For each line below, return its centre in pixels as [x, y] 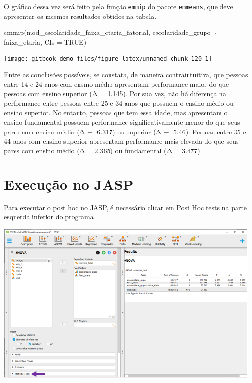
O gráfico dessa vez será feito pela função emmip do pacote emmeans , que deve [118, 6]
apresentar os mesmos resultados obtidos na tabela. [80, 16]
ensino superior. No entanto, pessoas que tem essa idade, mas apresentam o [116, 112]
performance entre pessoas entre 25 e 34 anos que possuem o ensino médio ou [119, 103]
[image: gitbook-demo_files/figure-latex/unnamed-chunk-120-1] [108, 59]
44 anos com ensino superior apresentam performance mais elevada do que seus [121, 141]
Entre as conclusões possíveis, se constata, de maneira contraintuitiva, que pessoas [126, 75]
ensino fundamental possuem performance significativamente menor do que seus [122, 122]
